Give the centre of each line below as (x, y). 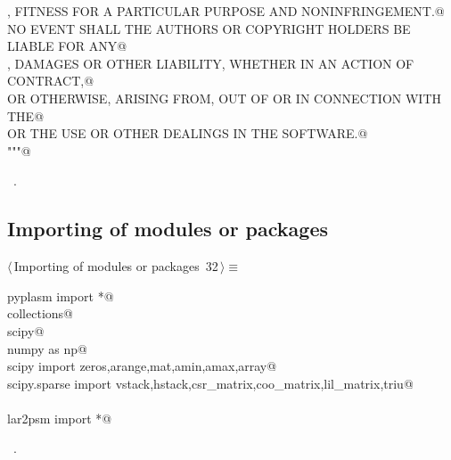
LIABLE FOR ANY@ (67, 46)
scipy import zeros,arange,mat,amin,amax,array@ (142, 366)
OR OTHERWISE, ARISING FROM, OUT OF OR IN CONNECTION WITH (224, 98)
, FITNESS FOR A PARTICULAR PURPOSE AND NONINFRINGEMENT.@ (226, 11)
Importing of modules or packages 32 (116, 266)
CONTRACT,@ (51, 81)
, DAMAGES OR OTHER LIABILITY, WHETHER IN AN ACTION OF (211, 63)
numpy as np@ (47, 348)
